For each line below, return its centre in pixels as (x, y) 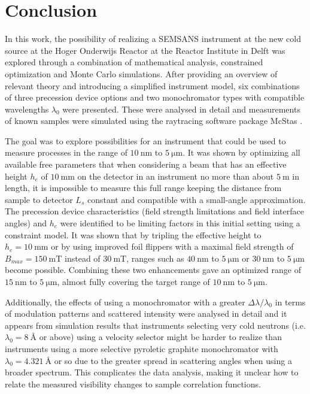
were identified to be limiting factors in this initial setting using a (180, 223)
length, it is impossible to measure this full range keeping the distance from (143, 188)
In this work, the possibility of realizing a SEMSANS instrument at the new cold (153, 39)
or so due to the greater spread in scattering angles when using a (173, 360)
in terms (290, 301)
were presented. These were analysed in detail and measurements (181, 109)
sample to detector (39, 199)
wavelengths (27, 109)
